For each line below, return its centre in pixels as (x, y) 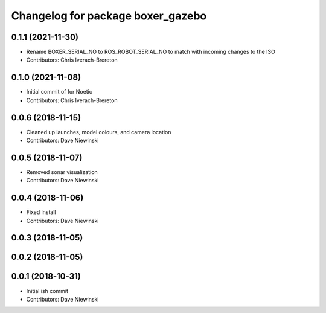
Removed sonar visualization (62, 172)
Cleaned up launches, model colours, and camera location (99, 132)
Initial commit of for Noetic (59, 92)
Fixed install (41, 212)
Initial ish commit (47, 291)
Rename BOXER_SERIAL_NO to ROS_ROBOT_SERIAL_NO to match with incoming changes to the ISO (151, 52)
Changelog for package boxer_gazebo (109, 16)
